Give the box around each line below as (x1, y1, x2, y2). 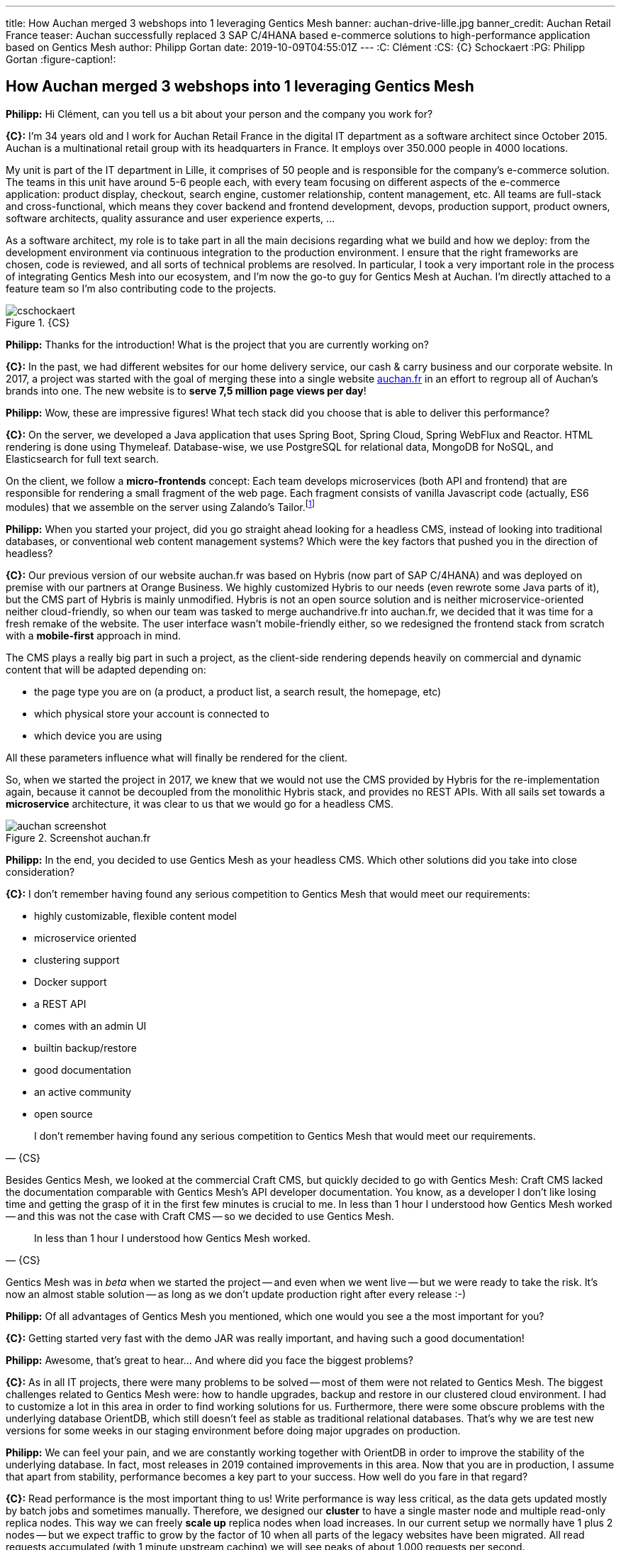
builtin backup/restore (34, 1041, 137, 1054)
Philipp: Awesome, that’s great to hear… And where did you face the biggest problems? (6, 1353, 414, 1366)
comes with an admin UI (34, 1019, 147, 1032)
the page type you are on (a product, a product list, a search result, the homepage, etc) (34, 685, 442, 698)
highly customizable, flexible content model (34, 909, 237, 922)
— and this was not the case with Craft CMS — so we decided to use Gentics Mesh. (6, 1209, 394, 1222)
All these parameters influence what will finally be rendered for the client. (6, 751, 348, 764)
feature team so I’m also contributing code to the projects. (6, 282, 276, 295)
